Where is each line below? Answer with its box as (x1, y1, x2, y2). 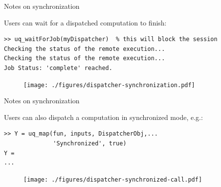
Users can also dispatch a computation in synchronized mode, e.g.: (4, 112, 203, 122)
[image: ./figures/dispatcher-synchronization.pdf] (23, 81, 195, 89)
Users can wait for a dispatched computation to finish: (4, 17, 167, 27)
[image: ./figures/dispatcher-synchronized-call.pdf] (23, 176, 202, 183)
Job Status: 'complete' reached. (4, 64, 112, 71)
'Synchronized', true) (53, 140, 127, 147)
